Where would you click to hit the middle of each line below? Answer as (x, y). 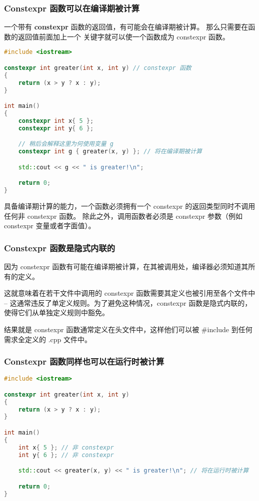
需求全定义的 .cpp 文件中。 (48, 339)
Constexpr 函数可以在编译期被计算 (72, 8)
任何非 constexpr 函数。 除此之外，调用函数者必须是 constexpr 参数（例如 (123, 216)
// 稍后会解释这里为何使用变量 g (66, 144)
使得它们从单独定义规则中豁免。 (56, 312)
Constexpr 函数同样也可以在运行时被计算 (84, 361)
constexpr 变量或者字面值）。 (50, 226)
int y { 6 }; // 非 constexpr (66, 455)
